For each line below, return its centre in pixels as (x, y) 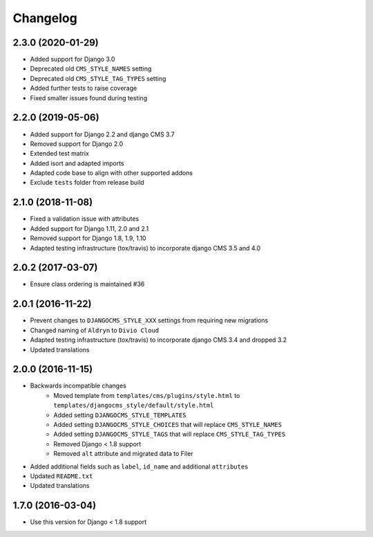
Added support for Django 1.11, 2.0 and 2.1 (89, 228)
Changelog (45, 18)
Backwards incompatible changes (78, 386)
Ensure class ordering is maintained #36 (87, 284)
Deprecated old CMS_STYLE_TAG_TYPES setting (98, 78)
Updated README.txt (61, 476)
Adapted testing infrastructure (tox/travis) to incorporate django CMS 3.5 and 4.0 (145, 248)
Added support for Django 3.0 (73, 60)
